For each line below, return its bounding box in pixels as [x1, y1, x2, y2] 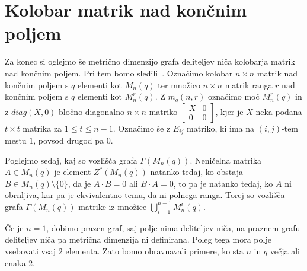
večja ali [270, 244, 300, 257]
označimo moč [208, 90, 260, 103]
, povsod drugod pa [33, 134, 104, 146]
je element [54, 165, 91, 178]
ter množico [158, 78, 200, 91]
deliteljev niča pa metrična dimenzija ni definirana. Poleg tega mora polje [5, 233, 271, 246]
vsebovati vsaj [5, 244, 56, 257]
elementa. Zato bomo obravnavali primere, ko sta [65, 244, 244, 257]
